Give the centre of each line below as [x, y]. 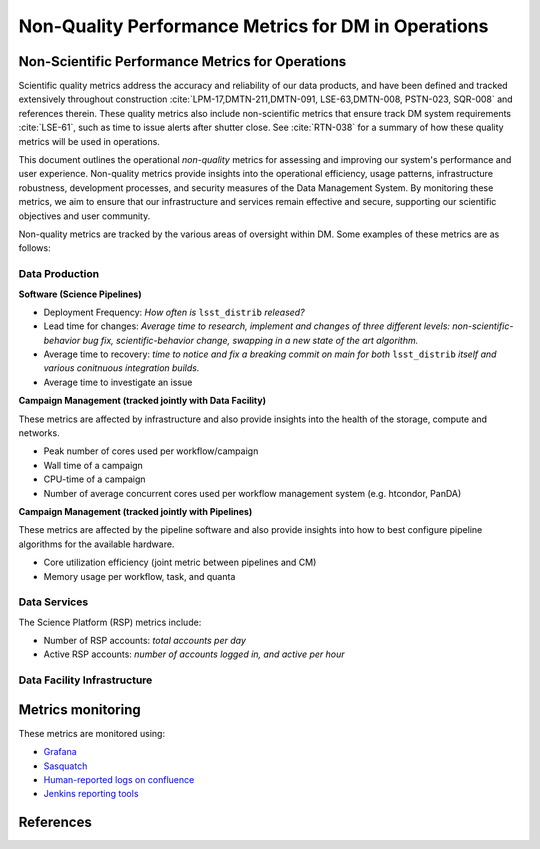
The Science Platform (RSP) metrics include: [110, 622]
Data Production [59, 274]
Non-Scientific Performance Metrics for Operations [182, 61]
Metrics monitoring [80, 709]
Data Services [53, 602]
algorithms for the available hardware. [96, 544]
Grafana [60, 752]
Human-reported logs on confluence [119, 780]
